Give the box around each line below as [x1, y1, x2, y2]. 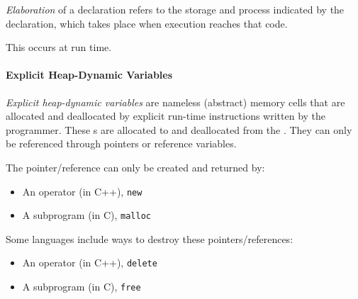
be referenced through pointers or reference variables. [6, 136, 237, 151]
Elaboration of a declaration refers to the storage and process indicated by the [6, 2, 345, 16]
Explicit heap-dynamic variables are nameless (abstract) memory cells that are [6, 94, 345, 109]
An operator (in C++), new [22, 184, 142, 198]
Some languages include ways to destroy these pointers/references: [6, 231, 293, 246]
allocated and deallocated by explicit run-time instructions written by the [6, 108, 326, 123]
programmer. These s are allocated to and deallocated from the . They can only [6, 122, 352, 137]
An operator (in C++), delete [22, 255, 157, 270]
